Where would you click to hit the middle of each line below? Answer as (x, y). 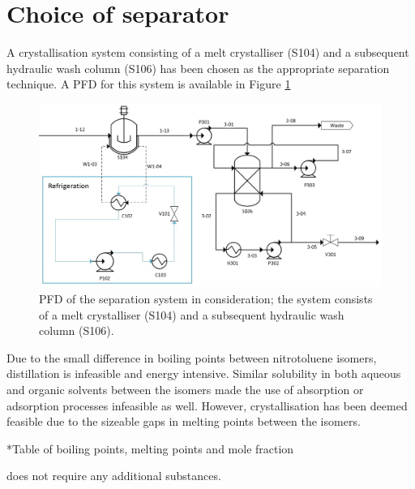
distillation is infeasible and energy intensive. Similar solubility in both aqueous (204, 373)
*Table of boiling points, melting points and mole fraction (150, 448)
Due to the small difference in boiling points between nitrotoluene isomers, (192, 357)
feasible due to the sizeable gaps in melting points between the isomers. (184, 421)
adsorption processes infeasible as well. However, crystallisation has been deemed (207, 405)
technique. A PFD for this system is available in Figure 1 (149, 84)
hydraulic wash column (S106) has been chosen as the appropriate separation (198, 68)
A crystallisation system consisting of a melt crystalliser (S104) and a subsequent (208, 52)
